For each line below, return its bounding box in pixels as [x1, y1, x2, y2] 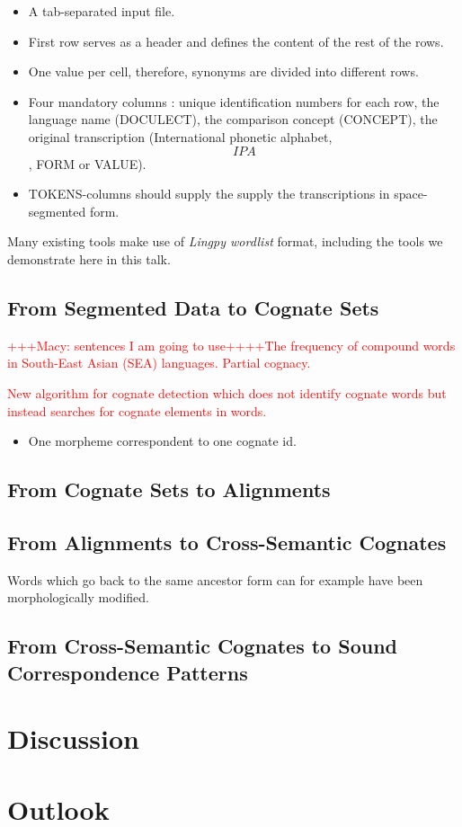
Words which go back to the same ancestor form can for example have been [7, 570, 423, 589]
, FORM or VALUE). [28, 154, 147, 173]
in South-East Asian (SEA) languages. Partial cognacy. [7, 353, 311, 372]
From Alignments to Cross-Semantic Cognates [7, 528, 447, 556]
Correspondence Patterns [7, 658, 248, 686]
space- [394, 184, 428, 203]
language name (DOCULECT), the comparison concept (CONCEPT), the [28, 110, 438, 129]
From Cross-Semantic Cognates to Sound [7, 632, 397, 660]
